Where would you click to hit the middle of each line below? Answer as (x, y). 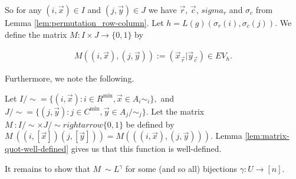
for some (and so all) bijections (181, 168)
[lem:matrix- (267, 136)
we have (162, 9)
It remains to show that (47, 168)
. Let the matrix (175, 111)
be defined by (150, 124)
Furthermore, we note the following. (70, 78)
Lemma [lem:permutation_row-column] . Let (84, 22)
